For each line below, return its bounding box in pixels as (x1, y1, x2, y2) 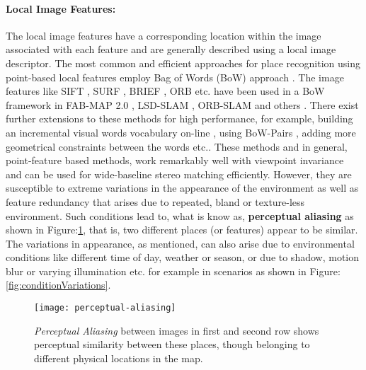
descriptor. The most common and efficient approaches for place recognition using (6, 55, 360, 70)
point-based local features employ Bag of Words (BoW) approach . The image (6, 69, 344, 84)
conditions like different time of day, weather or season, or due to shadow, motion (6, 250, 359, 265)
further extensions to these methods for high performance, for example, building (6, 111, 353, 126)
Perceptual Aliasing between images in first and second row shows (34, 323, 319, 337)
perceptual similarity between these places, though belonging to (34, 337, 310, 352)
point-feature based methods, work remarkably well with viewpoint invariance (6, 153, 344, 168)
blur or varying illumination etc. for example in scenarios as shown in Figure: (6, 263, 341, 278)
